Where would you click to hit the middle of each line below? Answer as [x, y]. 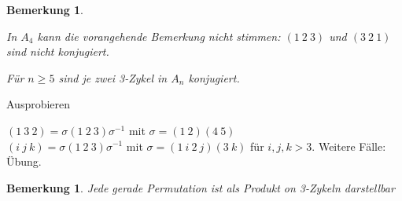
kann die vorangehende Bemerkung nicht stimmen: [159, 36]
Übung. [24, 161]
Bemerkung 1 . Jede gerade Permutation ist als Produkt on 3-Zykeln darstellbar [201, 187]
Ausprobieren [39, 104]
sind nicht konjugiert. [58, 51]
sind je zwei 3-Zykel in [113, 77]
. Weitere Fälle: [349, 146]
